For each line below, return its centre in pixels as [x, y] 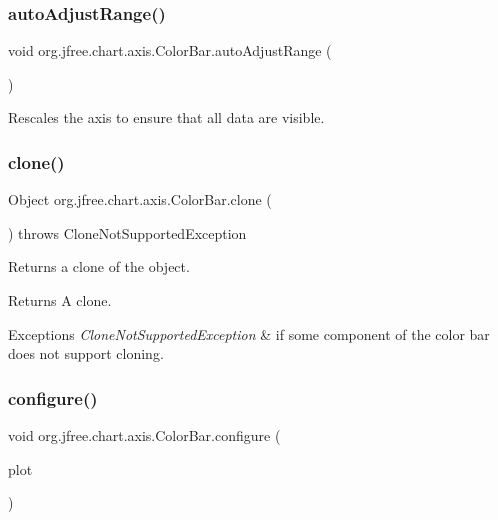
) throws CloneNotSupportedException [127, 232]
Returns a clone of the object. [99, 266]
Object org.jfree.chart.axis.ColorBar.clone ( [140, 199]
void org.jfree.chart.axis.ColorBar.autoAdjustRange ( [170, 50]
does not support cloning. [86, 353]
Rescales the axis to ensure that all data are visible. [166, 117]
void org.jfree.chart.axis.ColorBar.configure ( [144, 435]
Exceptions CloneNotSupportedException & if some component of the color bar [249, 333]
